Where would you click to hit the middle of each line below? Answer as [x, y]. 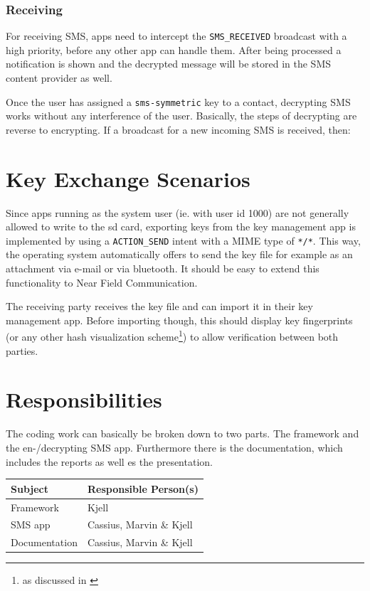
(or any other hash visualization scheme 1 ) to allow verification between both [172, 336]
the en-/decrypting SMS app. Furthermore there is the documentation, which [174, 447]
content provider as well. [59, 78]
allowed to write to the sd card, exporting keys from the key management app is [181, 227]
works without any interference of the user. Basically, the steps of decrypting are [181, 116]
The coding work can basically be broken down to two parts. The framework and [183, 433]
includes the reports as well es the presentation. [109, 461]
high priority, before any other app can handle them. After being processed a [174, 49]
